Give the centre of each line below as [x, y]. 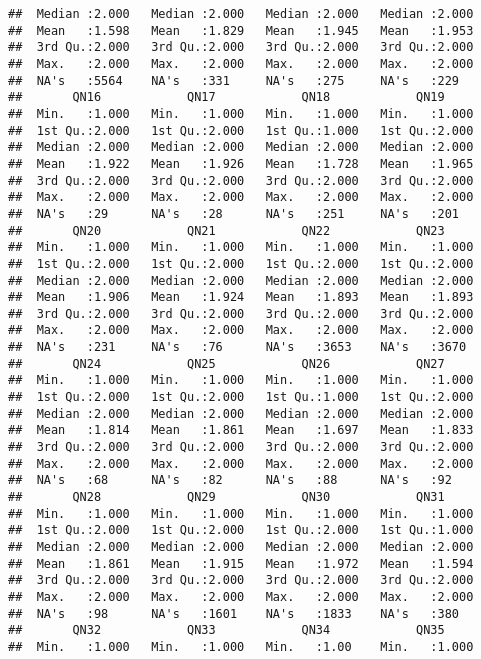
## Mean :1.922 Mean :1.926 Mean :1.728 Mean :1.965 [241, 163]
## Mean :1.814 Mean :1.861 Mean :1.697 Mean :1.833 [241, 430]
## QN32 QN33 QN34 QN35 [226, 630]
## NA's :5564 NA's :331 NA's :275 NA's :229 [234, 80]
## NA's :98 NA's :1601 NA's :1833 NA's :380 [234, 613]
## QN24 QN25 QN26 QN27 [226, 363]
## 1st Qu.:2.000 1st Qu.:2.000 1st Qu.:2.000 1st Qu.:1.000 [241, 530]
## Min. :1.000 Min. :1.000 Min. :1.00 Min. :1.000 [241, 646]
